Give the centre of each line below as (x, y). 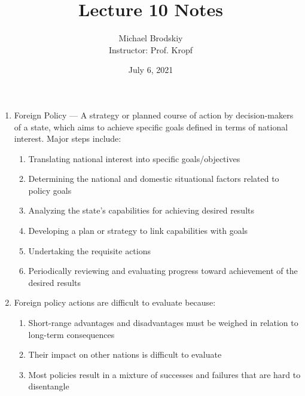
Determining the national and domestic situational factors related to (154, 179)
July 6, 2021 (151, 70)
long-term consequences (71, 334)
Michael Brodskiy (151, 38)
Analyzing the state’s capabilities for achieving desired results (141, 210)
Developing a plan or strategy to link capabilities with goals (138, 231)
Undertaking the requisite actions (90, 250)
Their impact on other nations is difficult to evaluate (125, 354)
